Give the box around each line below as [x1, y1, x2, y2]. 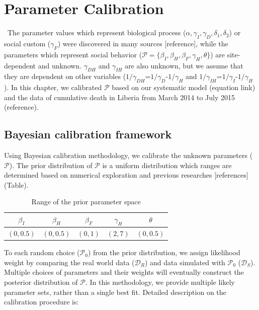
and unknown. [38, 60, 82, 70]
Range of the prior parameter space [31, 196, 141, 207]
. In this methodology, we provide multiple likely [85, 276, 235, 287]
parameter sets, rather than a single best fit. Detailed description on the [4, 286, 226, 297]
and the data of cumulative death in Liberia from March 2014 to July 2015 [4, 92, 235, 102]
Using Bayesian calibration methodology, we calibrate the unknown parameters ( [4, 150, 253, 161]
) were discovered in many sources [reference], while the [57, 38, 228, 48]
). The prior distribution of [9, 160, 93, 170]
